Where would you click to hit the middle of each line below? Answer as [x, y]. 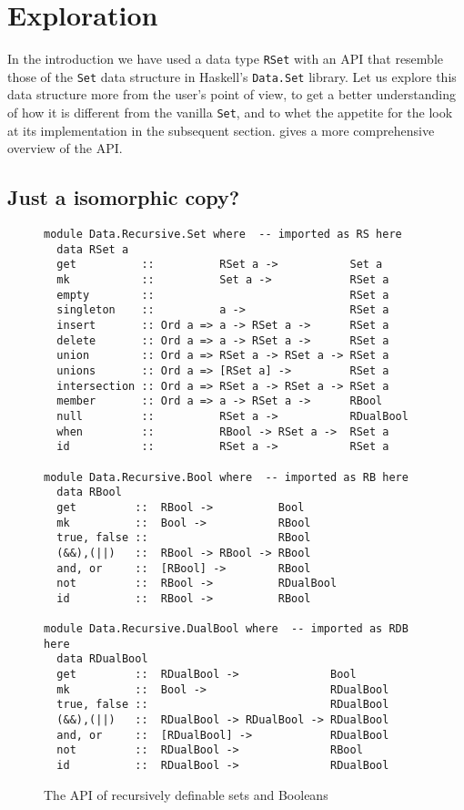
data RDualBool [102, 659]
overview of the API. [65, 148]
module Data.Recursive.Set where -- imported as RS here [223, 235]
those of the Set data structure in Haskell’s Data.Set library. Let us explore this [232, 76]
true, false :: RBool [184, 538]
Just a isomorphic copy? [124, 197]
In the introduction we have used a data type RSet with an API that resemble [225, 59]
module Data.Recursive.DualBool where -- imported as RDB [226, 629]
